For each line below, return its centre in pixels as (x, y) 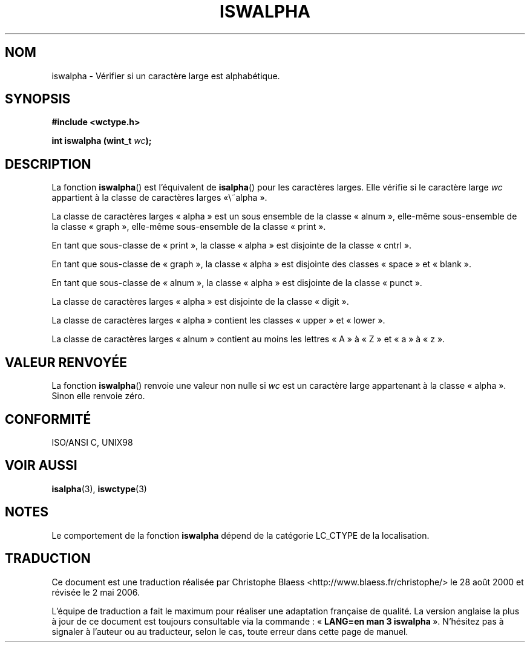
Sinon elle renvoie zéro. (98, 396)
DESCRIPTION (48, 164)
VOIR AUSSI (41, 466)
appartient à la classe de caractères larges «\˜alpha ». (159, 198)
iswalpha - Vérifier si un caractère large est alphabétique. (166, 76)
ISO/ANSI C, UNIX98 (92, 442)
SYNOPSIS (38, 99)
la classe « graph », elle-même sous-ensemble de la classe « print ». (189, 227)
